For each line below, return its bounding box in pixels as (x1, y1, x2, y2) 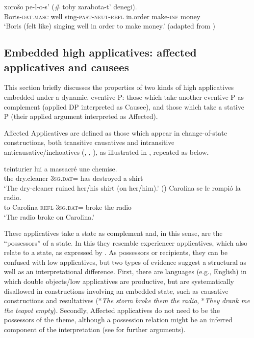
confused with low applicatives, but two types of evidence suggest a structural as (4, 256, 247, 267)
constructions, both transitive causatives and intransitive (4, 137, 175, 147)
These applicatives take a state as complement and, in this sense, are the (4, 228, 223, 238)
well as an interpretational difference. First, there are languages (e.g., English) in (4, 266, 247, 277)
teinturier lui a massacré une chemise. (4, 163, 117, 173)
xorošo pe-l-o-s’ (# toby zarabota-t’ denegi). (4, 1, 137, 11)
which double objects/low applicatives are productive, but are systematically (4, 276, 234, 286)
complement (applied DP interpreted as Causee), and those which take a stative (4, 101, 244, 112)
